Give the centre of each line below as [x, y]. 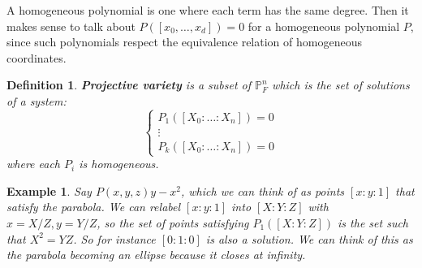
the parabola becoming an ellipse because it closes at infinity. [156, 255]
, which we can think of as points [263, 190]
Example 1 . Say [49, 190]
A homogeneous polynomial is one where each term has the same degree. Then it [208, 10]
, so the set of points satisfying [173, 222]
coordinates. [37, 57]
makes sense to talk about [71, 26]
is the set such [373, 222]
